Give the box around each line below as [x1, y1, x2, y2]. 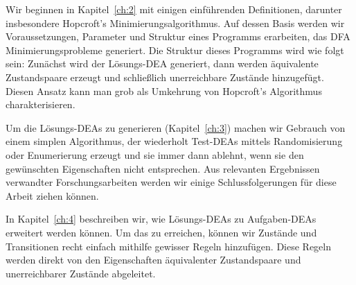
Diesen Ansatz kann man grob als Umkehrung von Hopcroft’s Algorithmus [6, 83, 322, 98]
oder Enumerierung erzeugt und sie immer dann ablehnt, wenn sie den [6, 147, 304, 162]
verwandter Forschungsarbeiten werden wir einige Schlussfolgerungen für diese [6, 175, 337, 189]
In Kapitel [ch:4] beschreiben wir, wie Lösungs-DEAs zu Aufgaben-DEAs [6, 211, 317, 226]
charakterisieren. [6, 97, 75, 112]
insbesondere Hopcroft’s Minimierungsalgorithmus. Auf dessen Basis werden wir [6, 15, 345, 30]
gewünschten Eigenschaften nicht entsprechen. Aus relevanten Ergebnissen [6, 161, 320, 175]
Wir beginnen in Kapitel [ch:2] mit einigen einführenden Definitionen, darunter [6, 2, 342, 16]
